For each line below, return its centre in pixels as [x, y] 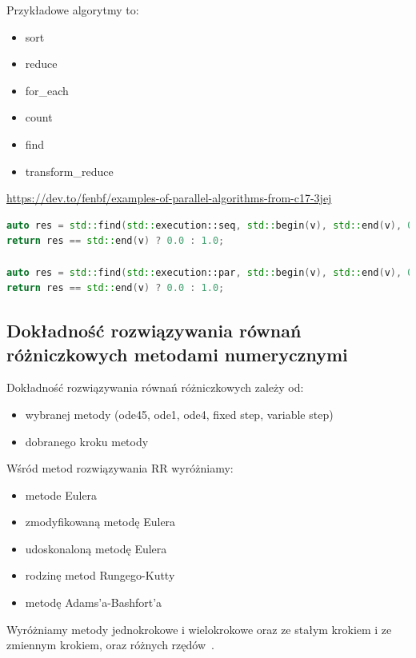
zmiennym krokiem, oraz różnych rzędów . [110, 645]
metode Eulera [61, 494]
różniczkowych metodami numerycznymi [177, 354]
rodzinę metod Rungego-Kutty [100, 575]
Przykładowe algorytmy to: [73, 10]
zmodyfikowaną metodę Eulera [100, 522]
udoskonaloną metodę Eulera [96, 548]
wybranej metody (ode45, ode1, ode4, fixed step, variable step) [179, 414]
